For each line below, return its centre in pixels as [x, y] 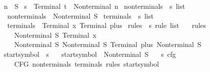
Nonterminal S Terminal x [55, 35]
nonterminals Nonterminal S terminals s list [80, 15]
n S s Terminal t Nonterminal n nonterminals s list [94, 6]
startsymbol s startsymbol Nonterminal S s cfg [90, 54]
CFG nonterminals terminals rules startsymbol [86, 63]
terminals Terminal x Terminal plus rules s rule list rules [106, 25]
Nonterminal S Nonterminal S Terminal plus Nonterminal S [108, 44]
